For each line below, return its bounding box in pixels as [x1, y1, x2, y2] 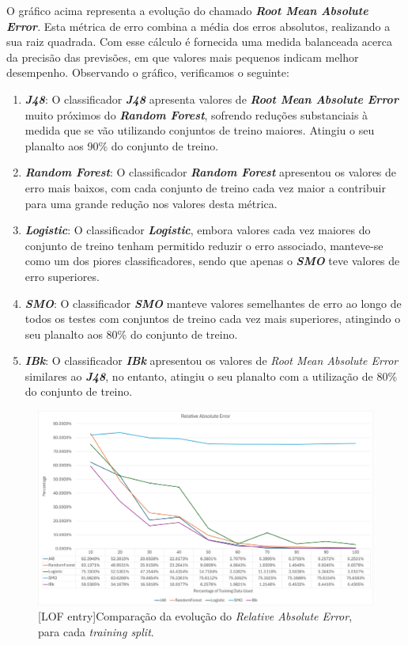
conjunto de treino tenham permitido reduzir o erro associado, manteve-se [25, 237, 383, 253]
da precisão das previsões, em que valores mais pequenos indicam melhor [6, 48, 359, 65]
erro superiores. [25, 267, 100, 284]
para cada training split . [38, 623, 154, 639]
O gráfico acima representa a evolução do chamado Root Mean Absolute [6, 2, 368, 18]
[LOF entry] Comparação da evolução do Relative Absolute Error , [38, 608, 353, 624]
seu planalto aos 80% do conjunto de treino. [25, 325, 238, 342]
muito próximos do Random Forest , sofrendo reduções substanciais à [25, 106, 368, 123]
